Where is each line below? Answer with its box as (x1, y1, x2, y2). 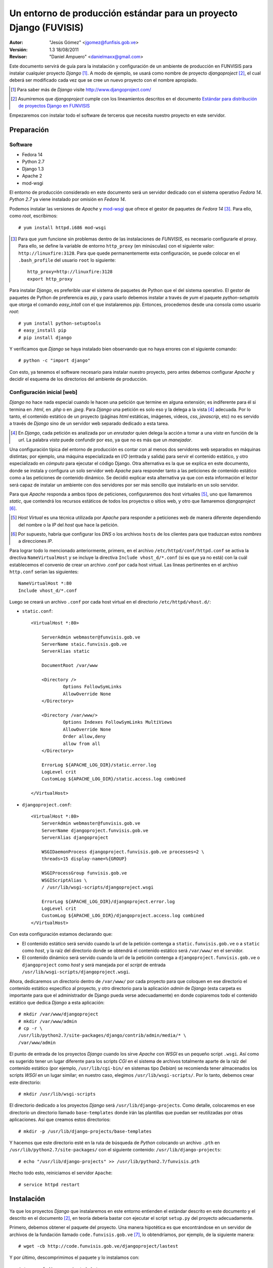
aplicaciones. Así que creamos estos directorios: (9, 1116, 111, 1123)
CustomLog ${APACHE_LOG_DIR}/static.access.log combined (41, 776, 186, 782)
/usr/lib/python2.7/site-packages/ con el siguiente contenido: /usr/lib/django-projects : (9, 1147, 222, 1153)
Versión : (9, 46, 28, 53)
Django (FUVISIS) (9, 22, 84, 33)
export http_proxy (27, 276, 73, 281)
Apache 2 (22, 173, 42, 179)
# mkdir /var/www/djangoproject (18, 1011, 99, 1017)
